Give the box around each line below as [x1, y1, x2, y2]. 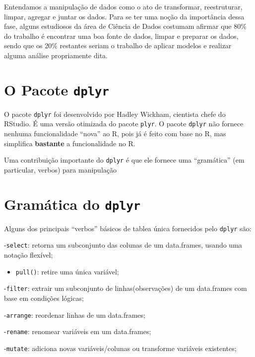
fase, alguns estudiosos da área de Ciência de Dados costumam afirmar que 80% [4, 21, 247, 31]
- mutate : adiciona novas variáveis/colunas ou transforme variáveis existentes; [4, 343, 237, 353]
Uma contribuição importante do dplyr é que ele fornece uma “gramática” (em [4, 155, 245, 165]
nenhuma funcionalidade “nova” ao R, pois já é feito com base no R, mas [4, 128, 226, 139]
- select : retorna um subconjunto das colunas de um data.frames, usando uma [4, 240, 242, 250]
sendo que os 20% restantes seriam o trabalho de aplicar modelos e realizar [4, 40, 232, 51]
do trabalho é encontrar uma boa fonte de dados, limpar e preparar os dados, [4, 30, 239, 41]
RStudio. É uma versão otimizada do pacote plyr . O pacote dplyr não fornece [4, 118, 244, 129]
